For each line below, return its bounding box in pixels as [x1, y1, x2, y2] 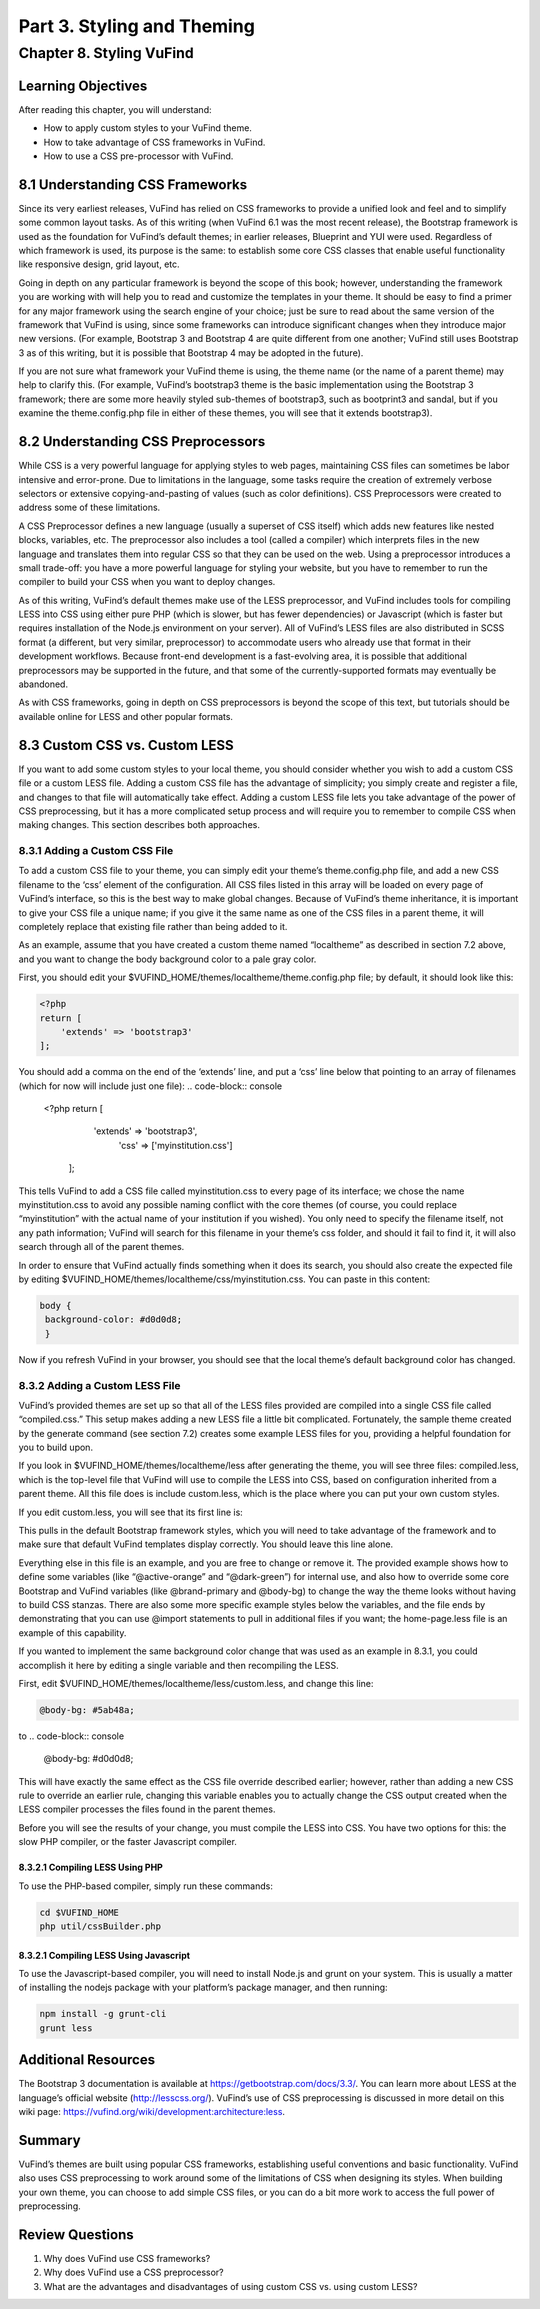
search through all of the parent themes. [18, 1241, 185, 1253]
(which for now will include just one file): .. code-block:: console [18, 1080, 283, 1092]
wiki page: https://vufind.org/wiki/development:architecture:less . [18, 2106, 285, 2118]
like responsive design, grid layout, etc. [18, 258, 180, 270]
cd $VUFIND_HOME [39, 1906, 120, 1918]
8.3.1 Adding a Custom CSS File [18, 844, 174, 858]
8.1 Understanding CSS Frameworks [18, 176, 248, 193]
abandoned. [18, 678, 69, 690]
